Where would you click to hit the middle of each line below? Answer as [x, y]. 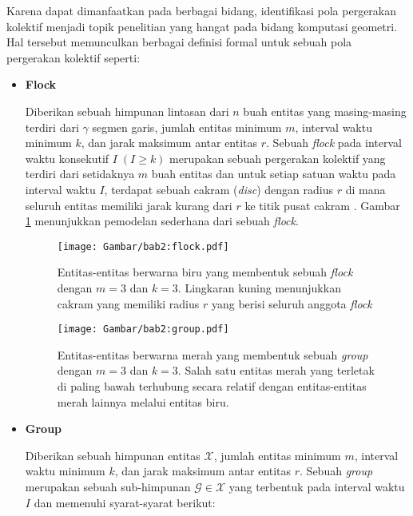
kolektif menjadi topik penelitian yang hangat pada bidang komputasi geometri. [202, 26]
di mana [365, 189]
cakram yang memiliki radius [128, 303]
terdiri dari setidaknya [80, 174]
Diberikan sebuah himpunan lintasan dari [127, 111]
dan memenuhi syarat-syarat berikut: [125, 502]
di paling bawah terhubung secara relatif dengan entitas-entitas [212, 386]
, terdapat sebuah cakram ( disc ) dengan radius [219, 189]
